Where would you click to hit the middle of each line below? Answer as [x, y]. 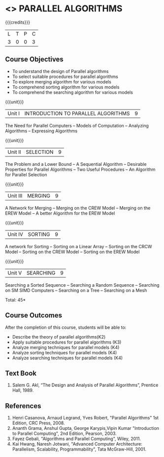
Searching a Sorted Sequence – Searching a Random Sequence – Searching [82, 285]
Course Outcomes [34, 316]
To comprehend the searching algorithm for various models [72, 92]
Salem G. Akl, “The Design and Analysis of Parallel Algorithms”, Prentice [85, 385]
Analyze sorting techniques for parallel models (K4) [65, 352]
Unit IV [16, 234]
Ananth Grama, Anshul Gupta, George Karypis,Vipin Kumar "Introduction [85, 428]
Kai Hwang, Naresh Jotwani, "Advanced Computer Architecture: [77, 444]
